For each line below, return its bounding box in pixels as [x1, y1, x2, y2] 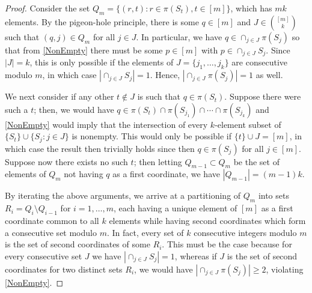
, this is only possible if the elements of [29, 56, 174, 68]
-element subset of [215, 118, 281, 130]
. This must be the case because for [162, 238, 292, 250]
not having [64, 168, 103, 180]
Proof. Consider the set [5, 2, 90, 14]
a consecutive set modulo [5, 226, 97, 238]
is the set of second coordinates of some [5, 238, 150, 250]
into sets [258, 189, 289, 202]
